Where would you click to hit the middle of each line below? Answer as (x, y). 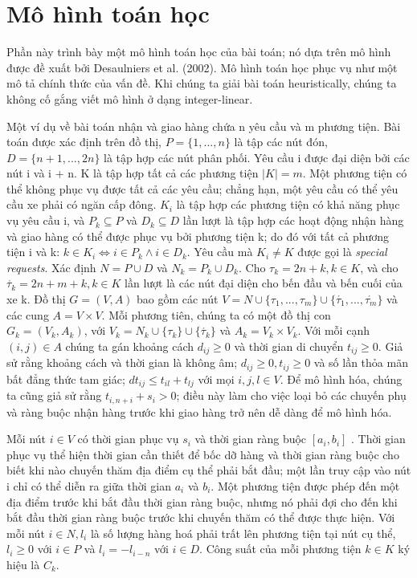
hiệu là (23, 564)
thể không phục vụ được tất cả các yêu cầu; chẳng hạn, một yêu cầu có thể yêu (202, 188)
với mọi (216, 379)
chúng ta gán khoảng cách (130, 346)
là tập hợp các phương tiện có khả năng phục (288, 204)
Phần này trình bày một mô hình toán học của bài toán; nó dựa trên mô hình (199, 52)
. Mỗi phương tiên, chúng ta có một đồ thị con (216, 314)
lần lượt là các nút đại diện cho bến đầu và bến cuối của (264, 283)
